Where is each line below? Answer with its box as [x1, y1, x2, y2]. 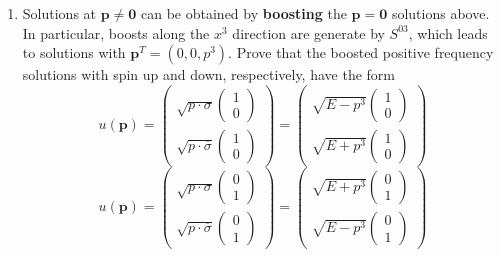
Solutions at [22, 3, 97, 23]
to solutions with [22, 42, 126, 63]
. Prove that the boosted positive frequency [228, 42, 494, 63]
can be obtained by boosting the [141, 3, 347, 23]
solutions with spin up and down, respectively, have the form [22, 64, 395, 85]
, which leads [408, 22, 488, 43]
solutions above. [391, 3, 490, 23]
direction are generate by [232, 22, 385, 43]
